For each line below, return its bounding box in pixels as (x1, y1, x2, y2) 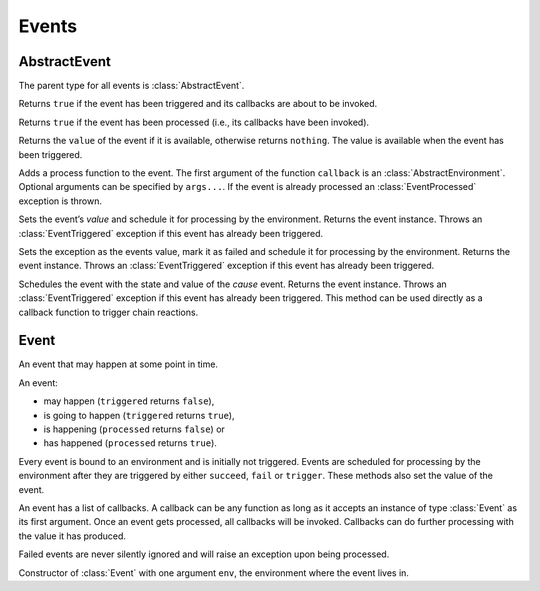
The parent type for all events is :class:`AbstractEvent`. (18, 80, 245, 92)
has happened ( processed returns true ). (43, 437, 217, 449)
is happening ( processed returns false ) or (43, 423, 225, 435)
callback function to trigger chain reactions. (18, 306, 199, 318)
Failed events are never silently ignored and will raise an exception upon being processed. (18, 548, 390, 560)
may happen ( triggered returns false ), (43, 395, 215, 407)
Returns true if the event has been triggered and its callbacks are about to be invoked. (18, 98, 378, 110)
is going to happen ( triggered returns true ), (43, 409, 235, 421)
